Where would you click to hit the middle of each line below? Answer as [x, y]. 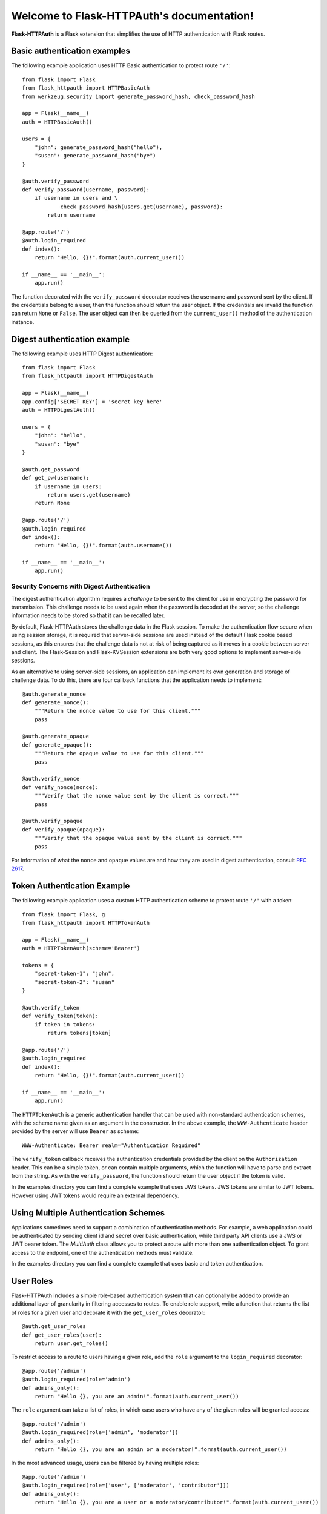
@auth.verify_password [56, 181]
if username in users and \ [76, 198]
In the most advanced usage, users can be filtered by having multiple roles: [105, 1463]
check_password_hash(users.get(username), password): [142, 207]
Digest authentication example [71, 339]
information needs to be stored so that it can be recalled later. [88, 615]
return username [71, 215]
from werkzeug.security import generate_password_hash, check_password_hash [139, 96]
